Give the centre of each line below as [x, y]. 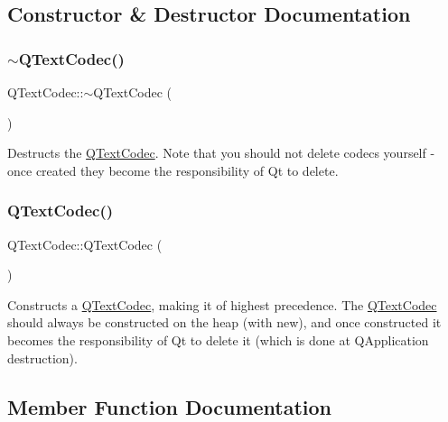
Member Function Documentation [170, 406]
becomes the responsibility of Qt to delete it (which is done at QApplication [218, 339]
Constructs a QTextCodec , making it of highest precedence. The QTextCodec [222, 304]
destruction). [42, 358]
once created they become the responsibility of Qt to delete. [173, 170]
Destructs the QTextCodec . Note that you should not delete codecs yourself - [221, 153]
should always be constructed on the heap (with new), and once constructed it [224, 322]
